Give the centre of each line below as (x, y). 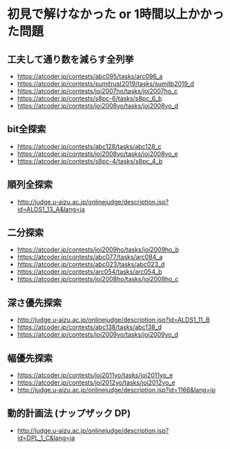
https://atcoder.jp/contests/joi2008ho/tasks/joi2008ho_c (98, 279)
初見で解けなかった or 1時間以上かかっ (116, 14)
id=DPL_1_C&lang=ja (46, 438)
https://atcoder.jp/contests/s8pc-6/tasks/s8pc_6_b (89, 98)
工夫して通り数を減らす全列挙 (70, 59)
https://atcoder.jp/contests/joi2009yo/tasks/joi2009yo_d (97, 335)
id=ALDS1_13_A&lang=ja (51, 209)
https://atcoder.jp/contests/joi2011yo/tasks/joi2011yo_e (95, 376)
